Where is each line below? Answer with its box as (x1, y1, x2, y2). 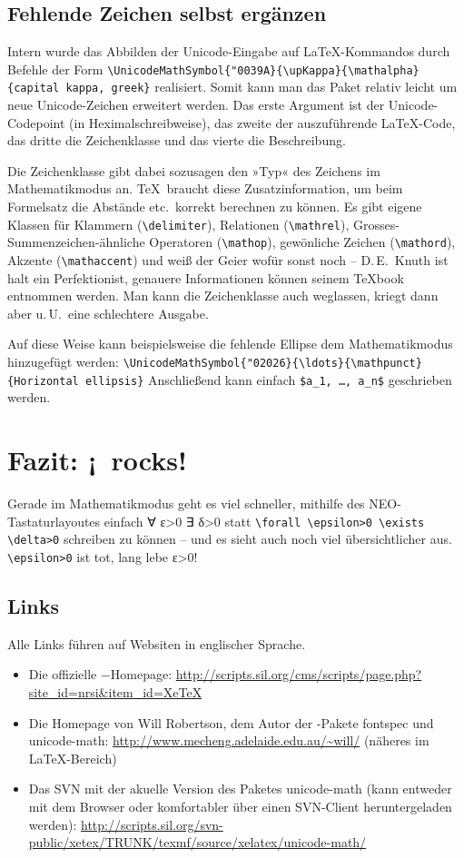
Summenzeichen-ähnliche (7, 232, 145, 251)
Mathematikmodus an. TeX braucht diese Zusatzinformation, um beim (7, 179, 403, 198)
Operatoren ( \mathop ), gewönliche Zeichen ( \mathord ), (149, 232, 456, 251)
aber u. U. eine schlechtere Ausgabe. (7, 303, 209, 322)
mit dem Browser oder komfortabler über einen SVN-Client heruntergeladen (28, 796, 452, 815)
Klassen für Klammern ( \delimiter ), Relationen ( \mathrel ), (7, 214, 350, 233)
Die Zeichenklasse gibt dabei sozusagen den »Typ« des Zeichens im (7, 161, 380, 180)
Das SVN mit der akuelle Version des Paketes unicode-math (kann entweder (28, 779, 452, 798)
